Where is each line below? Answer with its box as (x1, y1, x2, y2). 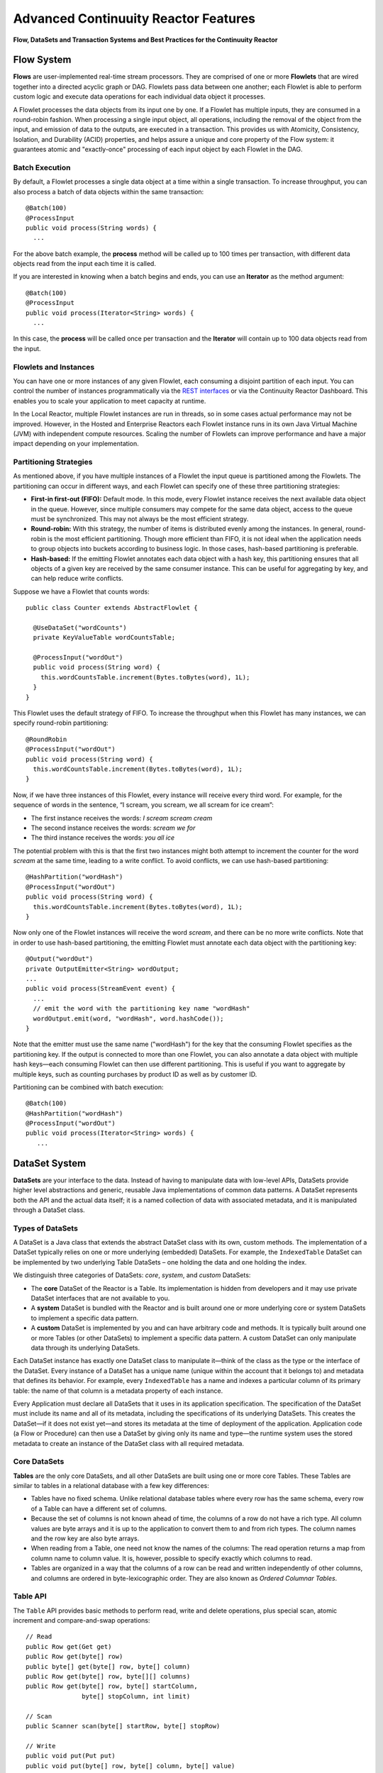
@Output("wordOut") (26, 955, 94, 963)
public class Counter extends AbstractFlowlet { (26, 604, 198, 612)
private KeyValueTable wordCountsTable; (33, 633, 176, 642)
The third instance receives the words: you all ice (30, 833, 175, 842)
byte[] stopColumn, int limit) (82, 1692, 191, 1700)
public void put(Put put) (26, 1752, 116, 1760)
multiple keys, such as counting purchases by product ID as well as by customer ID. (13, 1069, 257, 1078)
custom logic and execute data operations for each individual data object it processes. (13, 92, 266, 101)
